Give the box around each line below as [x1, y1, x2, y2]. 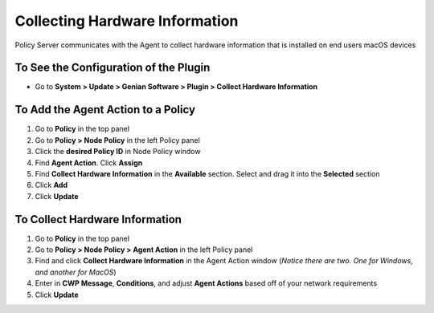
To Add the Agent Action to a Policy [14, 103, 196, 116]
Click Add [35, 181, 68, 190]
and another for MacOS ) [35, 267, 117, 277]
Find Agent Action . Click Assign [35, 157, 143, 168]
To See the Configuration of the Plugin [14, 61, 211, 75]
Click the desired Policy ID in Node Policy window [35, 147, 201, 156]
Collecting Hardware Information [14, 12, 239, 30]
